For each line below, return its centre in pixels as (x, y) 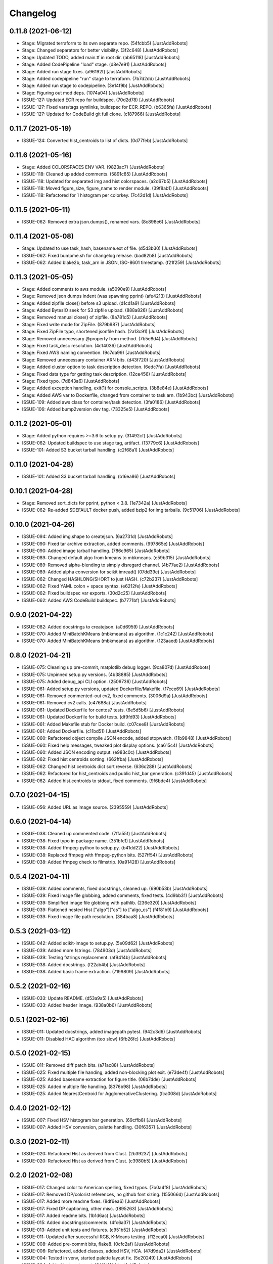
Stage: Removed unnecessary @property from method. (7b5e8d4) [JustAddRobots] (109, 338)
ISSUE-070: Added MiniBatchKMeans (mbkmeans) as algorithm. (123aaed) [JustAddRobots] (118, 641)
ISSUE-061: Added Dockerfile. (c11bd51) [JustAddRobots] (82, 731)
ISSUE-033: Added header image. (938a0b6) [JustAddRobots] (87, 1005)
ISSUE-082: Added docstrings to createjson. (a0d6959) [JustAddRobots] (98, 626)
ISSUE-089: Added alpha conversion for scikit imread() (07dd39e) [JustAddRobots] (109, 572)
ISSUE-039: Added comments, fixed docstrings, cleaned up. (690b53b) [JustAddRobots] (115, 888)
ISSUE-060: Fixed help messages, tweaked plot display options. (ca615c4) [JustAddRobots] (118, 745)
